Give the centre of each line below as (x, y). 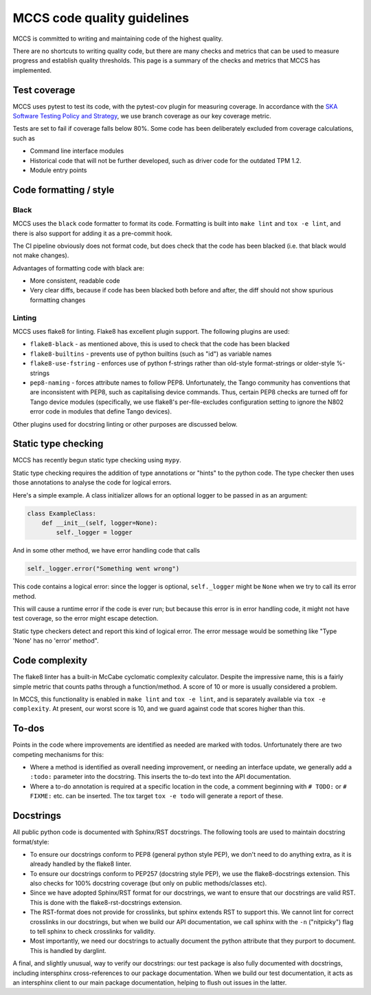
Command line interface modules (77, 151)
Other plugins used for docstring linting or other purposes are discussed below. (125, 424)
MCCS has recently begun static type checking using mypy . (97, 460)
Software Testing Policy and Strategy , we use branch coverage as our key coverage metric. (142, 116)
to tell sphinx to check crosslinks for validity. (93, 932)
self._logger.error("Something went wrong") (103, 569)
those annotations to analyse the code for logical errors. (92, 482)
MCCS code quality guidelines (101, 18)
